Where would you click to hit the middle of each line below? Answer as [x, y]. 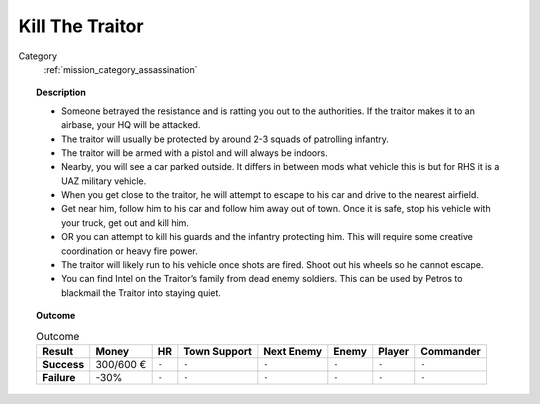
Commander [451, 351]
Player [394, 351]
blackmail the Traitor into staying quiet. [141, 292]
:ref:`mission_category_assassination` [121, 69]
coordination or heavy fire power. [130, 251]
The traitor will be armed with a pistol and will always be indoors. [195, 152]
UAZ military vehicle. [104, 181]
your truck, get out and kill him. [125, 222]
